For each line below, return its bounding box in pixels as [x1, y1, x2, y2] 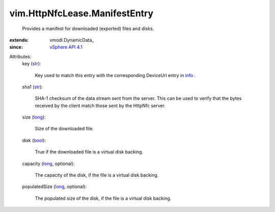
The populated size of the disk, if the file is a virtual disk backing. [35, 195, 172, 201]
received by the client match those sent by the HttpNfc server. [35, 102, 166, 109]
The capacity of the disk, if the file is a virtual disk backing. [35, 172, 159, 178]
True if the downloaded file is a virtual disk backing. [35, 149, 144, 155]
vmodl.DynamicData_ [49, 37, 94, 43]
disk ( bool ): [22, 137, 46, 143]
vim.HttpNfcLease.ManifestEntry [9, 8, 154, 19]
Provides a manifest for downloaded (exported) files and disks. [22, 25, 154, 32]
